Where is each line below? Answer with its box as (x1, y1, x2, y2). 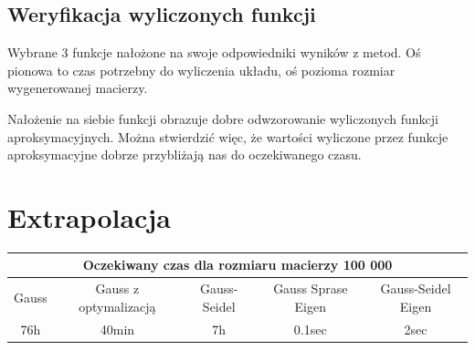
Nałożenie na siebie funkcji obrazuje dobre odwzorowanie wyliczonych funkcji (7, 108, 438, 128)
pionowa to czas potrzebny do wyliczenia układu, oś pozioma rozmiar (7, 60, 396, 79)
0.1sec (293, 319, 327, 338)
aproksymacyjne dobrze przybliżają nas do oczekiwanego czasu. (7, 145, 362, 164)
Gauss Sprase (273, 279, 348, 298)
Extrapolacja (7, 198, 171, 235)
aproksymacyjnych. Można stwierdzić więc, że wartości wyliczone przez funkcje (7, 127, 449, 146)
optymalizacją (79, 296, 156, 315)
